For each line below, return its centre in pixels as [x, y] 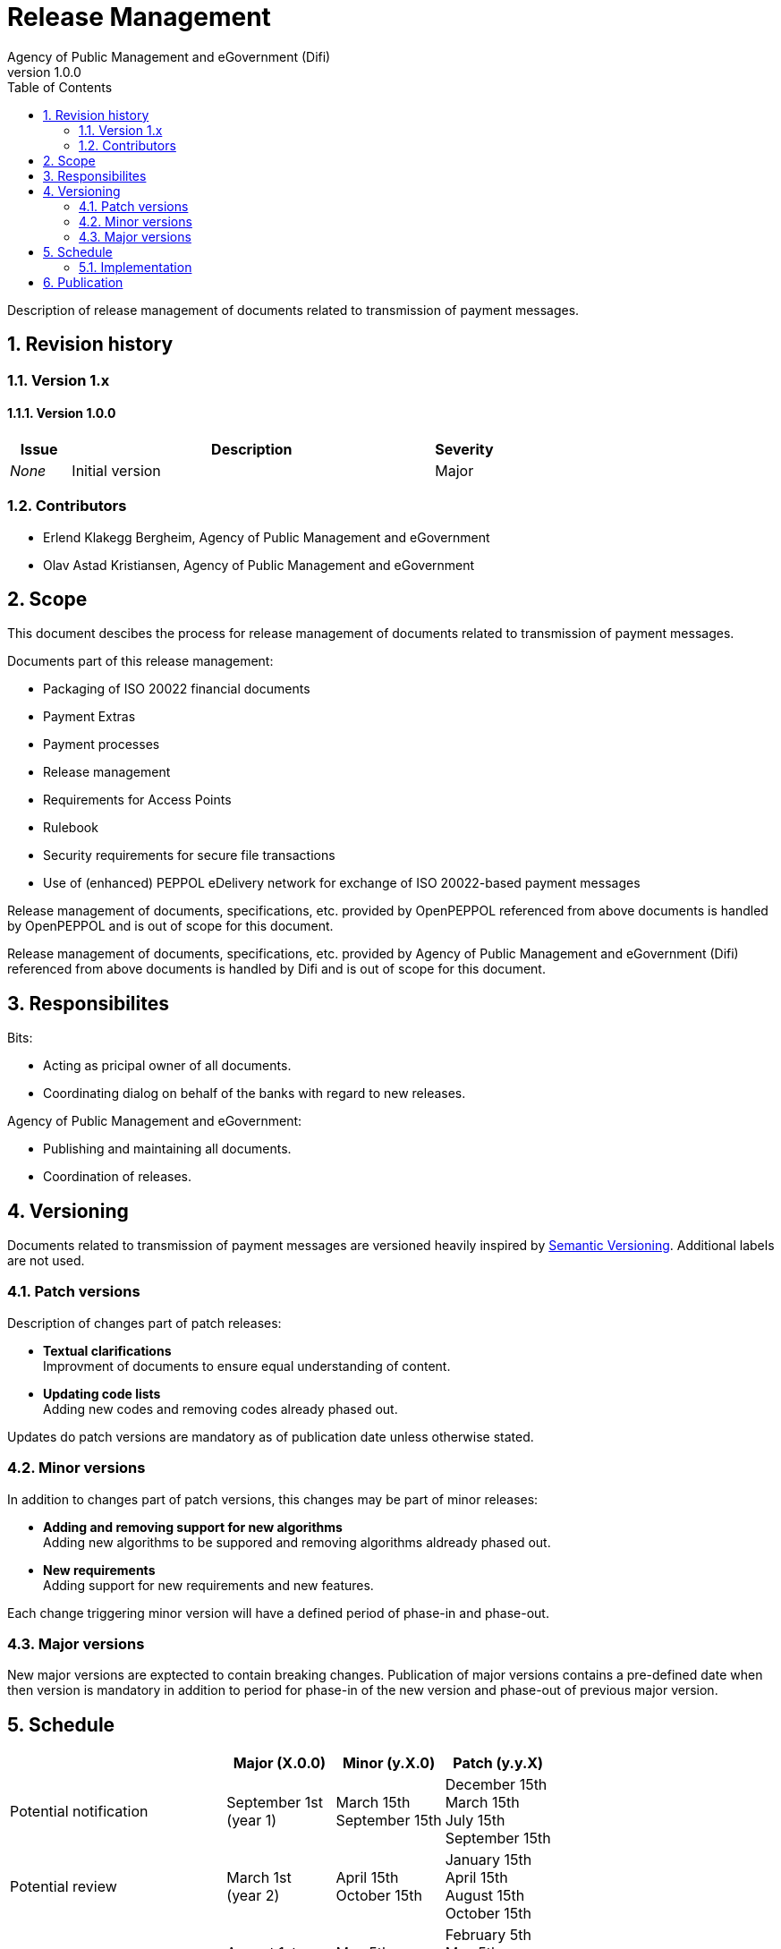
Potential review [64, 1887]
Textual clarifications [107, 1350]
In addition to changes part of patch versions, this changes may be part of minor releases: [273, 1499]
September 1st [275, 1803]
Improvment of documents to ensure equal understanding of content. [247, 1366]
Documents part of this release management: [140, 661]
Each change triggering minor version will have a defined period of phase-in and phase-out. [278, 1613]
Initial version [116, 470]
